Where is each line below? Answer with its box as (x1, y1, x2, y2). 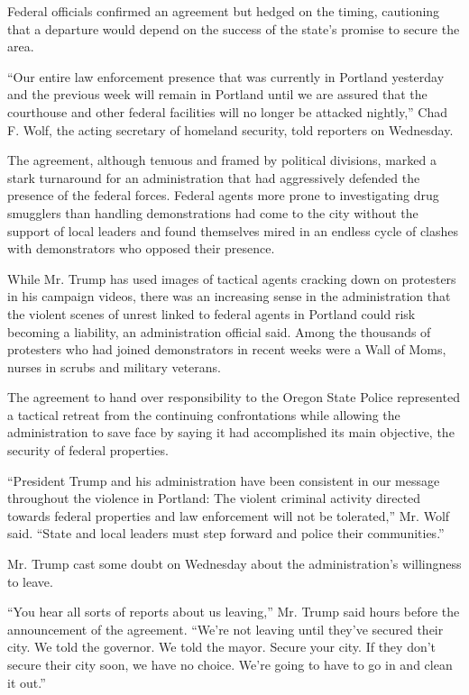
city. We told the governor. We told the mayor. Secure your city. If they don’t (7, 637, 437, 656)
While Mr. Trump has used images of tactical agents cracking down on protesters (7, 269, 456, 288)
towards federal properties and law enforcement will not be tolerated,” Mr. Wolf (7, 506, 450, 525)
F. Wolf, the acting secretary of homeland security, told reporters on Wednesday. (7, 120, 454, 139)
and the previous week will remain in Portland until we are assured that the (7, 85, 428, 104)
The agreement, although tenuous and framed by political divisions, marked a (7, 151, 437, 169)
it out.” (7, 672, 46, 691)
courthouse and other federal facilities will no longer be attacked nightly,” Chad (7, 102, 448, 121)
